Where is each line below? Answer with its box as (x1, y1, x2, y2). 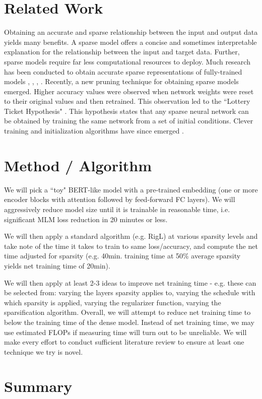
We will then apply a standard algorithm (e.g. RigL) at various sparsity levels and (4, 231, 258, 241)
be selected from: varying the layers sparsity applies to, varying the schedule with (4, 287, 255, 298)
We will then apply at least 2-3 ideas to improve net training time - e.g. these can (4, 277, 256, 288)
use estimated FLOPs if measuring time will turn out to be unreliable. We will (4, 326, 247, 337)
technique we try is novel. (4, 346, 83, 357)
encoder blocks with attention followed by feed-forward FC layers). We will (4, 194, 235, 205)
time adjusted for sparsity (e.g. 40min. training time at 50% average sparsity (4, 250, 241, 261)
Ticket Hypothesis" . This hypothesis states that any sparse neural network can (4, 105, 249, 116)
